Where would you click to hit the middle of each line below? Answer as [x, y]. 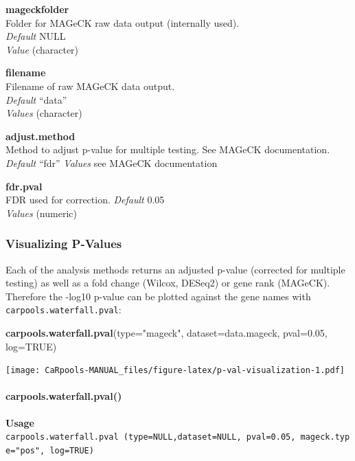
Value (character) [42, 49]
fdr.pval [24, 186]
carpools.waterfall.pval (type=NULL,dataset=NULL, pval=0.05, [151, 437]
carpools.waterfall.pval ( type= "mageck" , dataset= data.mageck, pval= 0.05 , [167, 332]
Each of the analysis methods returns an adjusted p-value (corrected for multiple [175, 269]
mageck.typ [325, 437]
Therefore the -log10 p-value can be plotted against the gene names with [158, 296]
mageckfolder [37, 9]
